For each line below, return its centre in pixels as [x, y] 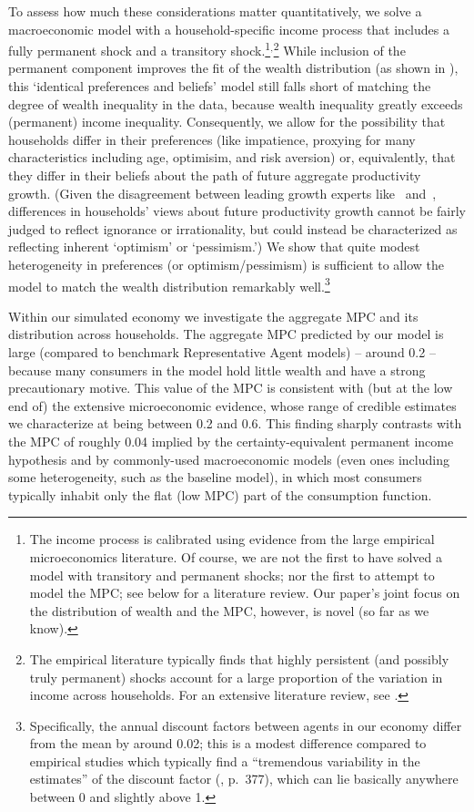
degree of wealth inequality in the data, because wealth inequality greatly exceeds [236, 103]
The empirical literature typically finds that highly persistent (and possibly [239, 658]
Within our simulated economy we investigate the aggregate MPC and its [213, 316]
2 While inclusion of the [339, 49]
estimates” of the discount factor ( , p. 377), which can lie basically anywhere [244, 779]
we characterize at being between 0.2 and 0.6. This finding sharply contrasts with [235, 423]
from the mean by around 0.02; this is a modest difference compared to [228, 743]
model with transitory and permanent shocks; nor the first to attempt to [232, 575]
